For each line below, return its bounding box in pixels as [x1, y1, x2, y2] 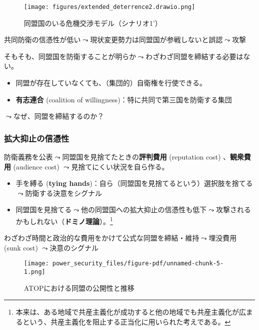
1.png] [24, 268, 45, 276]
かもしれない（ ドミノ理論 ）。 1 [15, 215, 113, 226]
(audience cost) [13, 161, 60, 171]
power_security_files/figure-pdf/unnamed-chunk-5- [52, 260, 224, 267]
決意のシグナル [49, 242, 99, 252]
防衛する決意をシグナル [25, 187, 102, 198]
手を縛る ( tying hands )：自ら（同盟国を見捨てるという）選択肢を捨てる [15, 178, 253, 188]
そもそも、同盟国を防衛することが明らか [4, 51, 136, 61]
